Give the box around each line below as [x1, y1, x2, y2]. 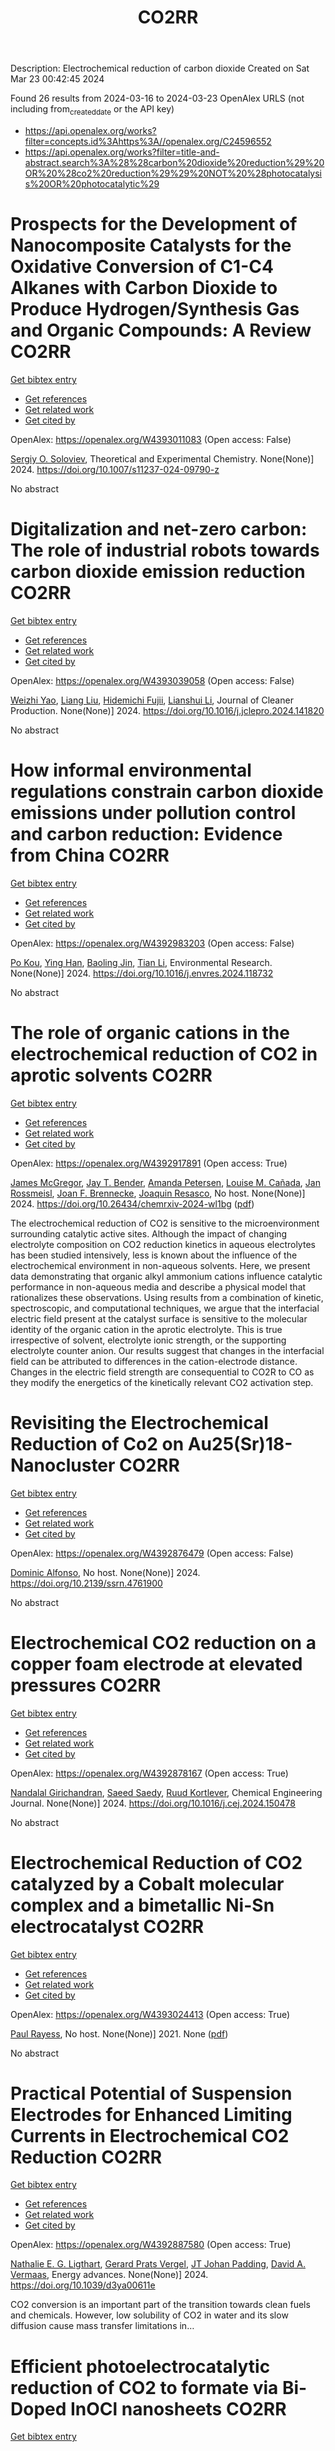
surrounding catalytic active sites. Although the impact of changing [10, 1227, 288, 1240]
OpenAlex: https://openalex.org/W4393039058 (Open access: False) [10, 674, 295, 686]
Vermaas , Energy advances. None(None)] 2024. [10, 2269, 209, 2281]
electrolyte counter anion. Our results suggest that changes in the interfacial [10, 1344, 325, 1356]
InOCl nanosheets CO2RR [70, 2397, 287, 2420]
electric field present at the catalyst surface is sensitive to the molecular [10, 1312, 308, 1325]
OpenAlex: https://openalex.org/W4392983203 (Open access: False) [10, 937, 295, 949]
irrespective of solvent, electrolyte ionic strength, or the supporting [10, 1334, 287, 1346]
